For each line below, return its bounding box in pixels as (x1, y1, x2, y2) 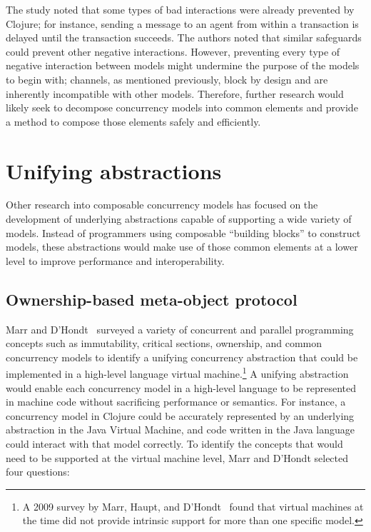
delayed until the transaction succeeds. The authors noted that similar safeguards (6, 30, 362, 45)
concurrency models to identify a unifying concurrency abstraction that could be (6, 349, 358, 364)
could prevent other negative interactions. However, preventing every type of (6, 44, 340, 59)
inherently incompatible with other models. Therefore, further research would (6, 86, 344, 101)
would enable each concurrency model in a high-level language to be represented (6, 380, 356, 395)
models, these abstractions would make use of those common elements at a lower (6, 239, 358, 254)
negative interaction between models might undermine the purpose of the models (6, 58, 360, 73)
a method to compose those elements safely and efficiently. (6, 114, 261, 129)
